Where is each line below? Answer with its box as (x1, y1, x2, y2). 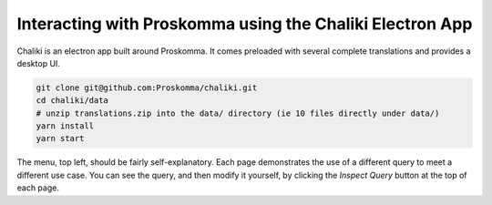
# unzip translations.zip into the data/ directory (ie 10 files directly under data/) (36, 108, 440, 118)
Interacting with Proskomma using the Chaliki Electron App (16, 14, 473, 34)
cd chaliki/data (36, 96, 109, 106)
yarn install (36, 121, 95, 131)
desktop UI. (16, 57, 61, 68)
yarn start (36, 133, 85, 144)
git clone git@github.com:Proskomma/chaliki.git (36, 82, 258, 93)
